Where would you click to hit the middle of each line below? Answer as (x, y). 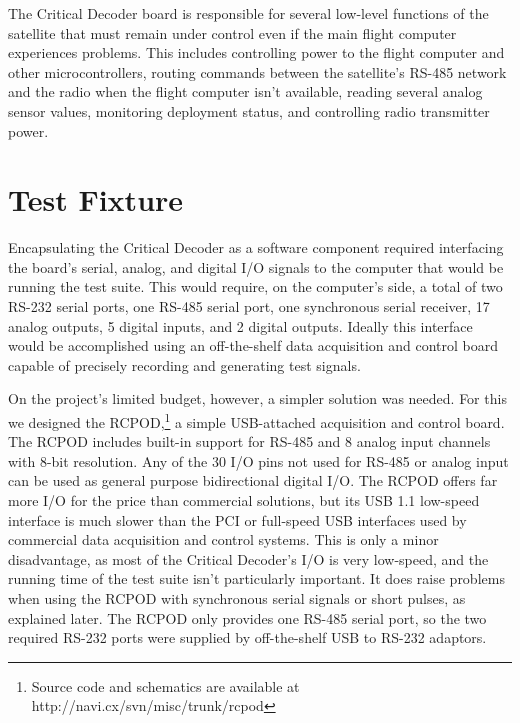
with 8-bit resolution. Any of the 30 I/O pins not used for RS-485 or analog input (258, 460)
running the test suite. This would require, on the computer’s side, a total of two (255, 286)
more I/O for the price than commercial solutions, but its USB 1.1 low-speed (244, 500)
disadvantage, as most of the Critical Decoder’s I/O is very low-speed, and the (248, 558)
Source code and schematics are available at (165, 685)
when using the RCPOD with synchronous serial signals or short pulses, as (237, 598)
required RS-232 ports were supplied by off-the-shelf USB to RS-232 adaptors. (247, 637)
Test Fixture (96, 199)
